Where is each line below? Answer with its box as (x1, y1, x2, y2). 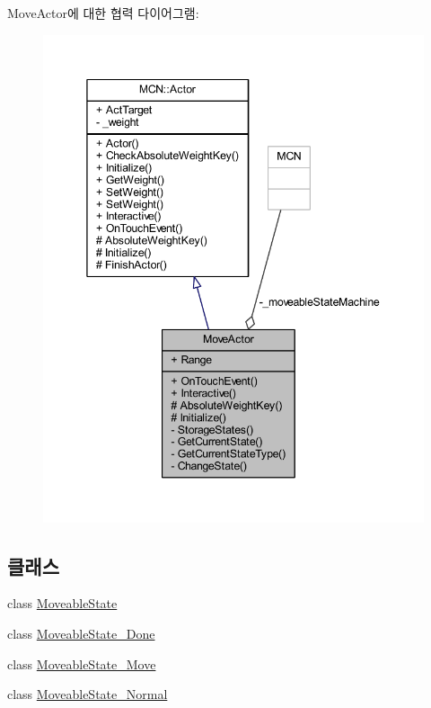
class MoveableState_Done (7, 623, 155, 642)
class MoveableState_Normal (7, 685, 168, 704)
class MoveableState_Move (7, 654, 156, 673)
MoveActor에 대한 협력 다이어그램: (7, 4, 199, 22)
